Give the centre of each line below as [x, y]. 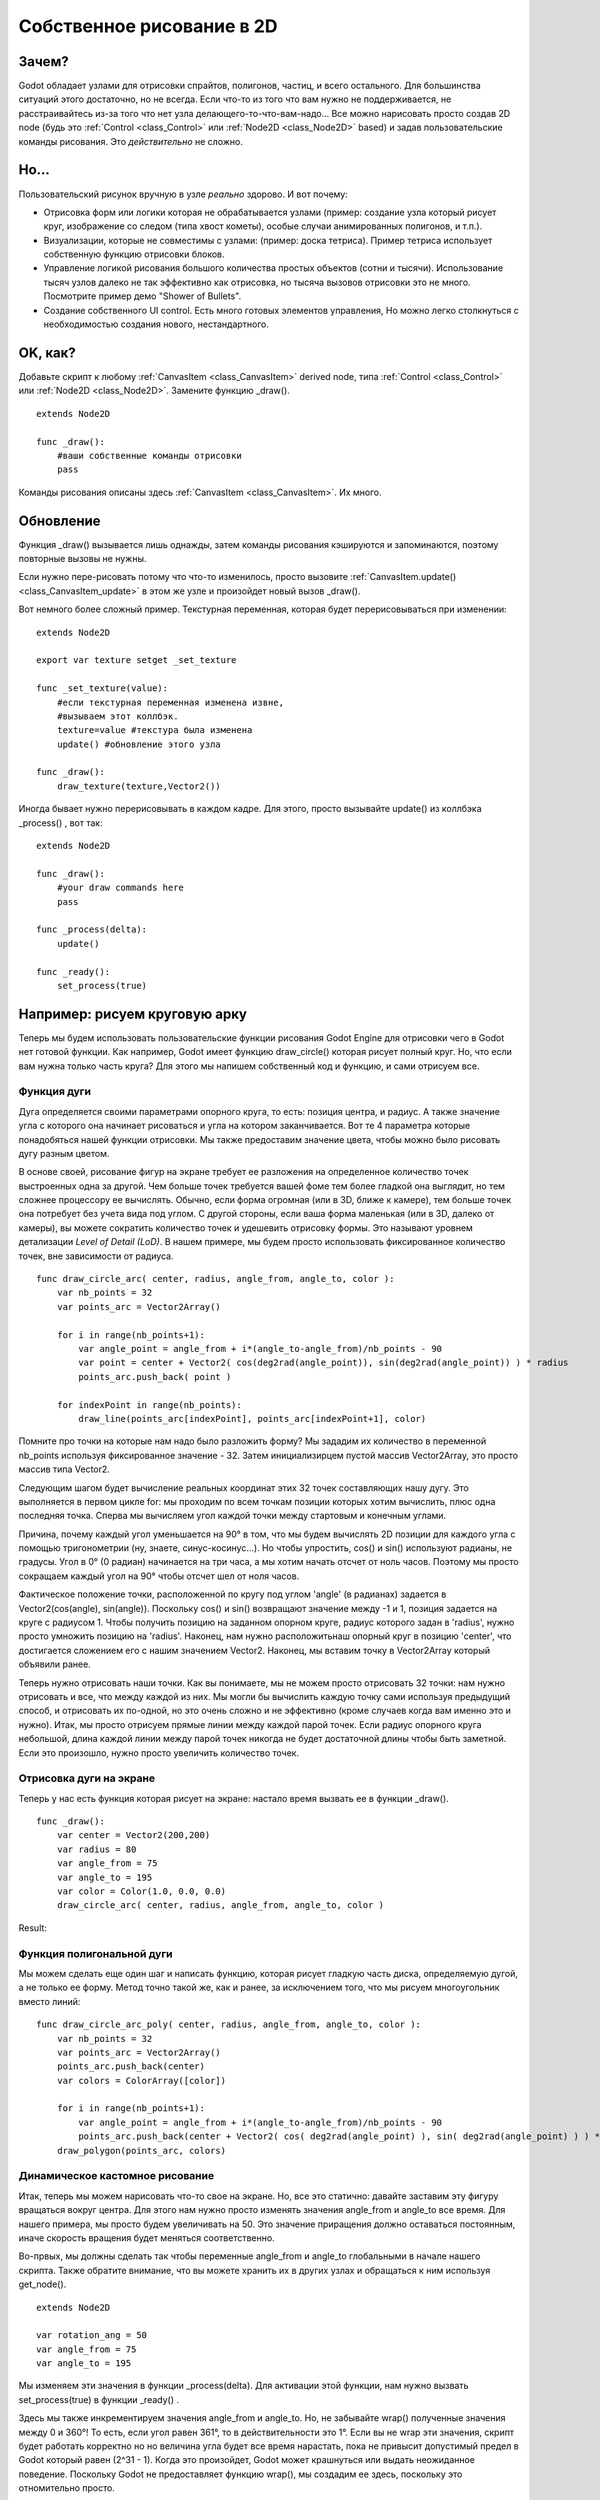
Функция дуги [55, 1092]
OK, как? [47, 352]
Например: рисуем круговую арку [132, 1013]
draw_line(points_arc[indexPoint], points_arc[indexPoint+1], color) [252, 1418]
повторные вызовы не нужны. [82, 558]
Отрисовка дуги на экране [86, 1778]
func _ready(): [73, 971]
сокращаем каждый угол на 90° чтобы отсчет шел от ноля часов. [159, 1576]
